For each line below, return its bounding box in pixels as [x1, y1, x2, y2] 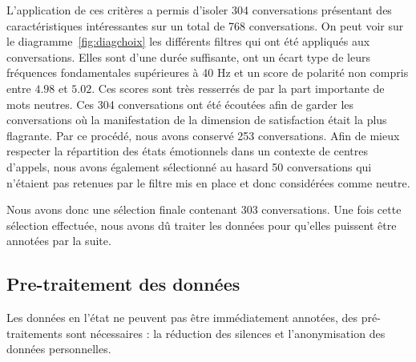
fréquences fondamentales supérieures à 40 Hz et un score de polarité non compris [6, 64, 409, 81]
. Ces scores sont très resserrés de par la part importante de [91, 79, 385, 96]
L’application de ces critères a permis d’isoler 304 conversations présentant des [6, 2, 392, 18]
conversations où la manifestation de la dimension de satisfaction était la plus [6, 111, 387, 128]
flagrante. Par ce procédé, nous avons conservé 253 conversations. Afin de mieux [6, 127, 400, 143]
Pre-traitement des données [6, 271, 240, 296]
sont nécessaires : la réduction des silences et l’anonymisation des [66, 324, 386, 341]
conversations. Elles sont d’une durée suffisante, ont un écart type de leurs [6, 48, 370, 65]
